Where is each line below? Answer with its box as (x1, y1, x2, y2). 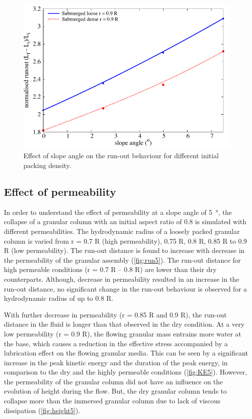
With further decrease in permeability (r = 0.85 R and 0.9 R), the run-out (4, 309, 227, 319)
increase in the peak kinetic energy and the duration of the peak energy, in (4, 357, 228, 367)
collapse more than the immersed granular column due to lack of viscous (4, 396, 221, 406)
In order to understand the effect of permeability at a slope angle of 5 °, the (4, 207, 232, 217)
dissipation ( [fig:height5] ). (4, 405, 81, 415)
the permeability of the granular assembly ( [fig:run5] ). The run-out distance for (4, 254, 241, 265)
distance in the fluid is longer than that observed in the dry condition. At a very (4, 319, 245, 329)
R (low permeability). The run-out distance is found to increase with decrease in (4, 245, 245, 255)
